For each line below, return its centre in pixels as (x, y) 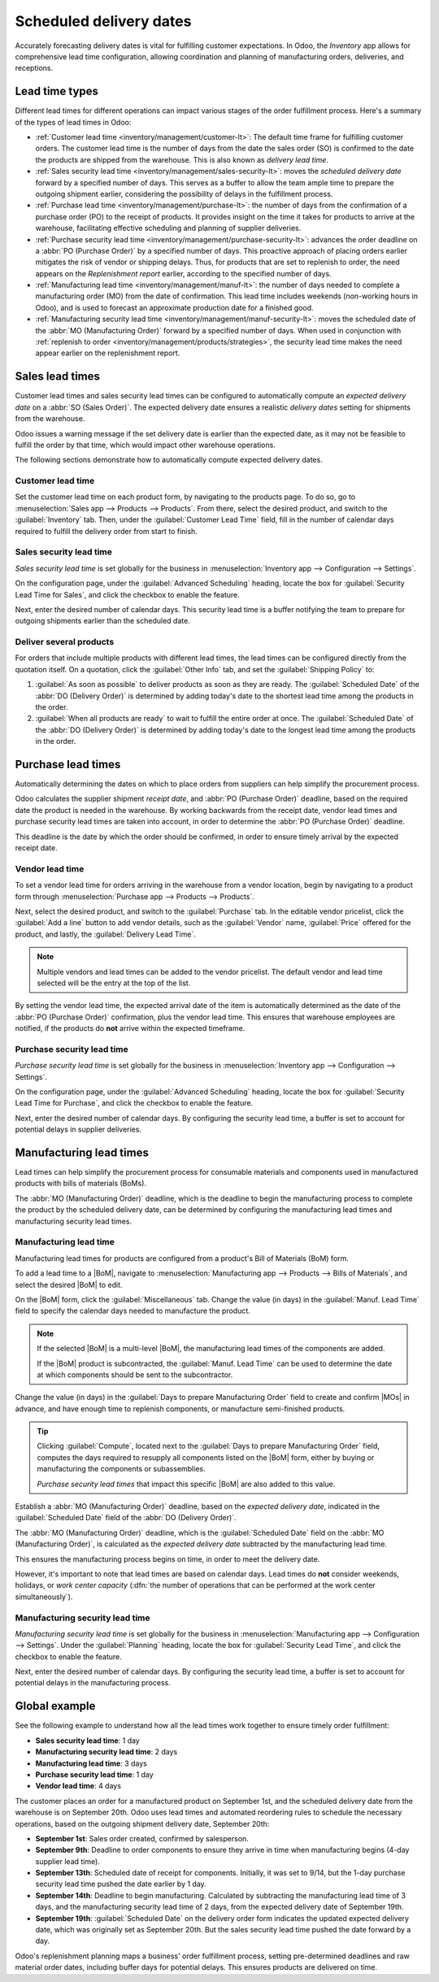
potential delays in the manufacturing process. (93, 1683)
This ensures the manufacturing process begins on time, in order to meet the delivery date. (167, 1559)
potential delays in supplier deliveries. (78, 1129)
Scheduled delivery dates (103, 21)
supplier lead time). (68, 1861)
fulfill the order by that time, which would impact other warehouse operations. (145, 445)
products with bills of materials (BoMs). (80, 1184)
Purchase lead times (68, 765)
